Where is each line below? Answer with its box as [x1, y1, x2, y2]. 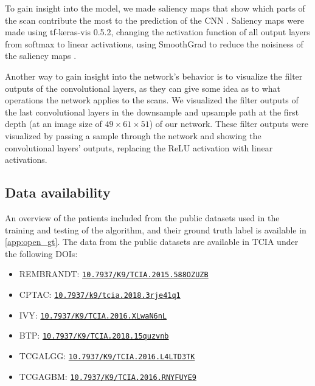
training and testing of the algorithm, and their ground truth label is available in [5, 223, 306, 236]
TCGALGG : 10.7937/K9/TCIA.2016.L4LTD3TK [19, 349, 195, 362]
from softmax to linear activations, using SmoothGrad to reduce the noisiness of [5, 37, 303, 50]
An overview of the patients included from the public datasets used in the [5, 211, 280, 224]
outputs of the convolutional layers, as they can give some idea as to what [5, 81, 281, 94]
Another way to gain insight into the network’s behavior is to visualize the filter [5, 69, 303, 82]
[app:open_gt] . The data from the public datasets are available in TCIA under [5, 235, 299, 248]
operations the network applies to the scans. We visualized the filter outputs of [5, 94, 299, 106]
